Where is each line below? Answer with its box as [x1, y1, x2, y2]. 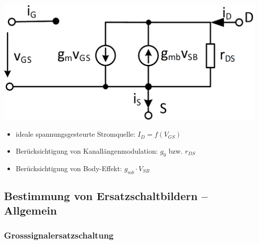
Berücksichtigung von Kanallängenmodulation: [15, 145, 158, 156]
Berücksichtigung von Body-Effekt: [15, 163, 122, 173]
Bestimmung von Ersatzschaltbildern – [4, 188, 208, 203]
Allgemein [4, 203, 57, 218]
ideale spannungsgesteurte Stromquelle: [15, 129, 135, 139]
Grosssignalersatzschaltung [4, 229, 114, 241]
